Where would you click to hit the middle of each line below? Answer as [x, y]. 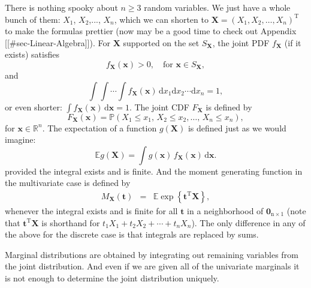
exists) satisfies [32, 54]
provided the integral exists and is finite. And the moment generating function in [154, 171]
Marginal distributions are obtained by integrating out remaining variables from [152, 254]
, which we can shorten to [161, 19]
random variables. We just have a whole [217, 7]
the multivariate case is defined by [68, 183]
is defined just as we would [237, 127]
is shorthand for [71, 222]
